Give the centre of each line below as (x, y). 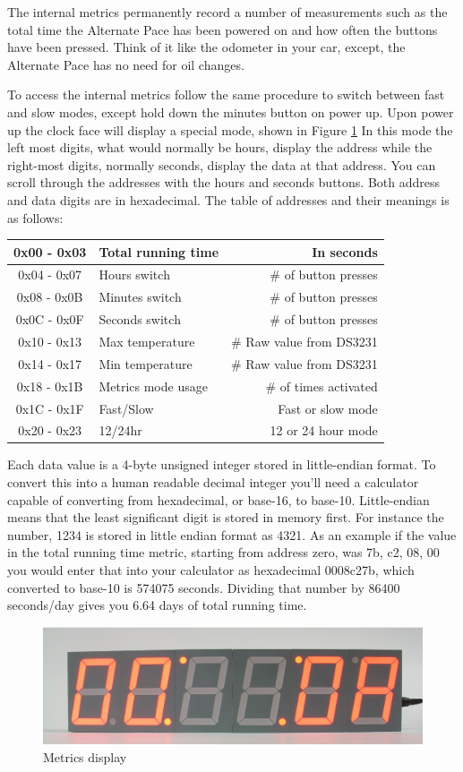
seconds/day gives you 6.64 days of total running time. (157, 605)
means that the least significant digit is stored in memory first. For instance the (226, 517)
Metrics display (85, 756)
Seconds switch (140, 319)
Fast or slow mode (328, 408)
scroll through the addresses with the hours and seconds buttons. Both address (223, 182)
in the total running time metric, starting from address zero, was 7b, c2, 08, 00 (223, 552)
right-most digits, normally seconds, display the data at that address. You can (222, 164)
